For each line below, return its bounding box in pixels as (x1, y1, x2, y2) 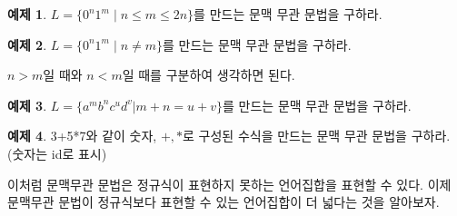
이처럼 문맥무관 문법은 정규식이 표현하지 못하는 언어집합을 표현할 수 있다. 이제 (7, 174, 452, 193)
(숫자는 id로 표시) (7, 143, 107, 162)
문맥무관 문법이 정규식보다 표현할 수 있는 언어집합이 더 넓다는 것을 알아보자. (7, 192, 440, 211)
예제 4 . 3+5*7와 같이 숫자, (7, 126, 157, 145)
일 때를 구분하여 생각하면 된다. (122, 65, 295, 84)
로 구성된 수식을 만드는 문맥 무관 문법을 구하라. (183, 126, 451, 145)
